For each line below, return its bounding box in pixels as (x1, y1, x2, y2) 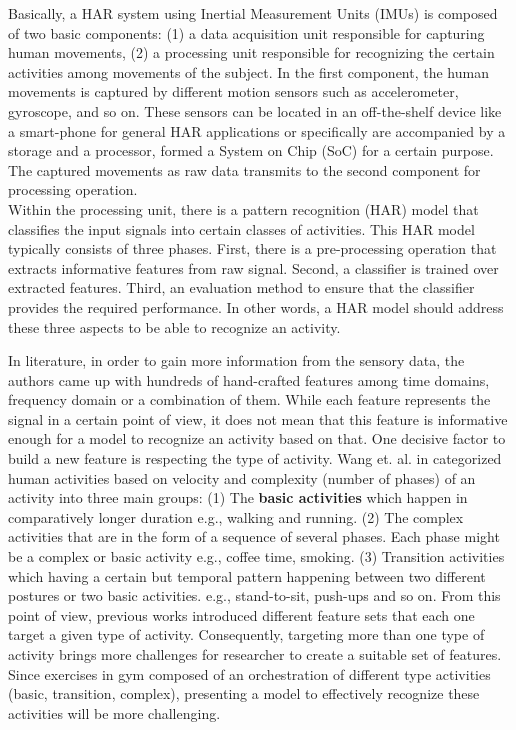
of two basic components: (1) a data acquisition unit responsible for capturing (8, 22, 485, 43)
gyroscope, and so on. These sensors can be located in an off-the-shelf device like (8, 100, 502, 121)
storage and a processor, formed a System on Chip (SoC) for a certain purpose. (8, 140, 494, 161)
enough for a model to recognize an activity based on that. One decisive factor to (8, 428, 506, 449)
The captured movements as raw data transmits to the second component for (8, 159, 481, 180)
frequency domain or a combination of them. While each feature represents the (8, 389, 491, 410)
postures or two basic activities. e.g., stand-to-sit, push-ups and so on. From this (8, 585, 501, 606)
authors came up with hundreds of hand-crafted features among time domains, (8, 369, 490, 390)
